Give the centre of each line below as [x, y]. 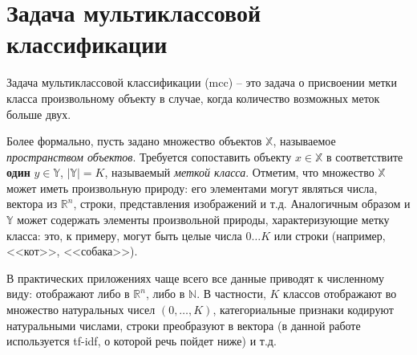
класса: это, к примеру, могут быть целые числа [124, 235]
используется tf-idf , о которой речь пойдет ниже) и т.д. [142, 341]
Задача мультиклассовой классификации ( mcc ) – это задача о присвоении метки [202, 82]
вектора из [32, 204]
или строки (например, [330, 235]
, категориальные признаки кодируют [303, 310]
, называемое [304, 141]
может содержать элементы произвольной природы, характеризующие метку [203, 220]
